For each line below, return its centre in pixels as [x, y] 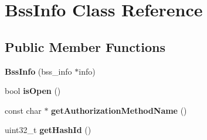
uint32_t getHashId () [48, 130]
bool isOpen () [33, 91]
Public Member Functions [85, 46]
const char [23, 110]
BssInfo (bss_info [38, 71]
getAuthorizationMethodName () [119, 110]
